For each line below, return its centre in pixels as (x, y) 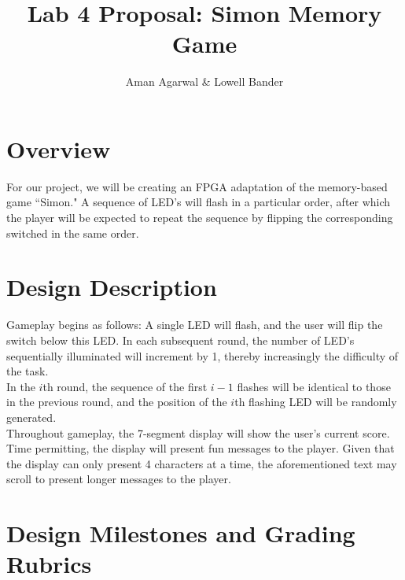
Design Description (112, 287)
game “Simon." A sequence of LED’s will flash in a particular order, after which (199, 202)
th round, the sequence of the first (125, 386)
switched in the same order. (73, 233)
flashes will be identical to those (314, 386)
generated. (31, 417)
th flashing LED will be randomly (316, 402)
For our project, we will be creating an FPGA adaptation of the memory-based (197, 186)
